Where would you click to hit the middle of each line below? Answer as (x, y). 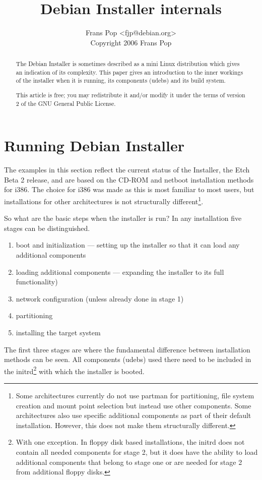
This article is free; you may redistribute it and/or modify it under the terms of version (130, 95)
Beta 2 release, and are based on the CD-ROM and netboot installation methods (129, 179)
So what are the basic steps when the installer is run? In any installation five (123, 218)
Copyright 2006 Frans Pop (131, 42)
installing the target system (58, 332)
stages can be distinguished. (47, 228)
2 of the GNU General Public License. (66, 103)
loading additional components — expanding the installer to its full (120, 272)
